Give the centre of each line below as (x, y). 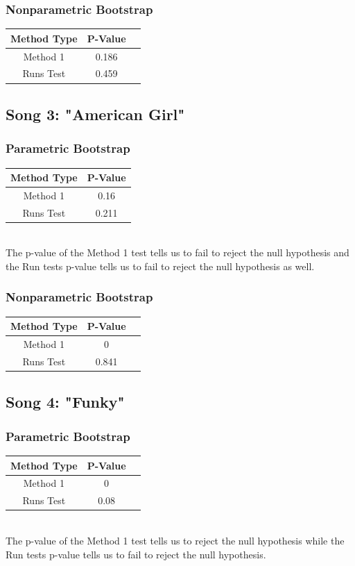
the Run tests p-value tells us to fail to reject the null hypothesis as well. (160, 266)
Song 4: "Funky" (65, 402)
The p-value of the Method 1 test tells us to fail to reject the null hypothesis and (177, 252)
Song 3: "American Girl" (95, 114)
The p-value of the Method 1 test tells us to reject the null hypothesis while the (175, 540)
